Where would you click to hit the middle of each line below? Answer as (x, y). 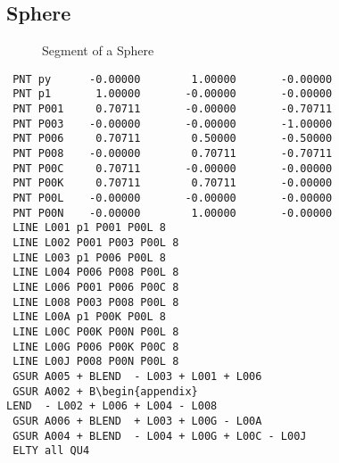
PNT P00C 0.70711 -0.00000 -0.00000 (173, 168)
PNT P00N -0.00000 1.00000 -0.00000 (173, 213)
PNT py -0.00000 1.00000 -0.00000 (173, 79)
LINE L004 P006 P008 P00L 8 (96, 273)
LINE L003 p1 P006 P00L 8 (89, 257)
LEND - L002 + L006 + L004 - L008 (112, 406)
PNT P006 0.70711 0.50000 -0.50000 (173, 139)
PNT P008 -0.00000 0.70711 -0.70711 (173, 154)
